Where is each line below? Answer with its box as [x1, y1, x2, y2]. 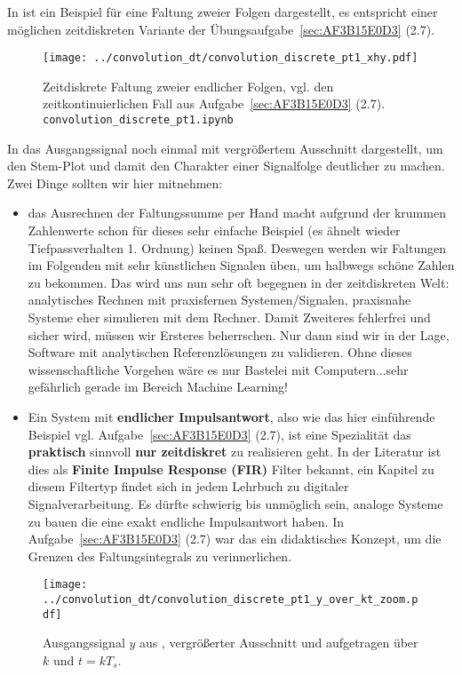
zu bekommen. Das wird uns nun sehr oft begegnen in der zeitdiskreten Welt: [28, 273, 450, 291]
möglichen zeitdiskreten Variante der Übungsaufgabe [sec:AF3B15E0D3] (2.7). [7, 20, 435, 38]
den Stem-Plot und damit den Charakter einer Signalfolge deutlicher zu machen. [7, 156, 445, 175]
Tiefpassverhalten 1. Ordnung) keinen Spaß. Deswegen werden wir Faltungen [28, 238, 446, 257]
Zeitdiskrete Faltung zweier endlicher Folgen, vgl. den [43, 76, 334, 95]
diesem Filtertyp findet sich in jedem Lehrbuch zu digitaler [28, 477, 349, 496]
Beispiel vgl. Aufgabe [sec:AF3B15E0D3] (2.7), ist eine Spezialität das [28, 425, 411, 443]
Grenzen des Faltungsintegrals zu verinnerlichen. [28, 546, 292, 565]
